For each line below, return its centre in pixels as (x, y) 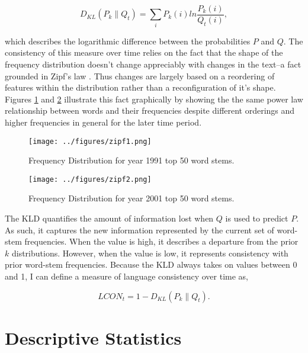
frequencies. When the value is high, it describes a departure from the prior (161, 241)
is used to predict (257, 218)
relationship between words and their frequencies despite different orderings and (150, 110)
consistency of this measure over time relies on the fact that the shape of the (144, 52)
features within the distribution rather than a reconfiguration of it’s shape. (140, 87)
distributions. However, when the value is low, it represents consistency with (150, 253)
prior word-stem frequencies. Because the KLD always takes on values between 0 (151, 264)
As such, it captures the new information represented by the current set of (139, 230)
